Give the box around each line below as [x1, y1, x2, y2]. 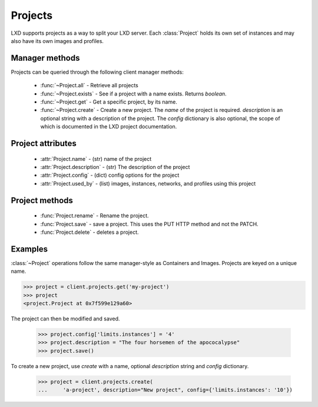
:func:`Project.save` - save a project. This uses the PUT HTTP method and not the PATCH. [40, 220, 259, 227]
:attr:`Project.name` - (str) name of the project [40, 155, 152, 162]
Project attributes [11, 138, 77, 148]
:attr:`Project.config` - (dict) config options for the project [40, 171, 180, 179]
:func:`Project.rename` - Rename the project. [40, 212, 150, 219]
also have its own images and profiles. [11, 37, 104, 44]
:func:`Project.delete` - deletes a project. [40, 229, 139, 236]
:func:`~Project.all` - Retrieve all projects [40, 82, 138, 89]
